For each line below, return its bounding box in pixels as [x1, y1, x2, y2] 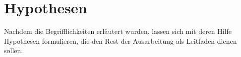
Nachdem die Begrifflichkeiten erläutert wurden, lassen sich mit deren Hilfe [4, 26, 232, 36]
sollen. [4, 45, 23, 56]
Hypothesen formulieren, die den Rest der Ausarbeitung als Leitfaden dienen [4, 35, 237, 46]
